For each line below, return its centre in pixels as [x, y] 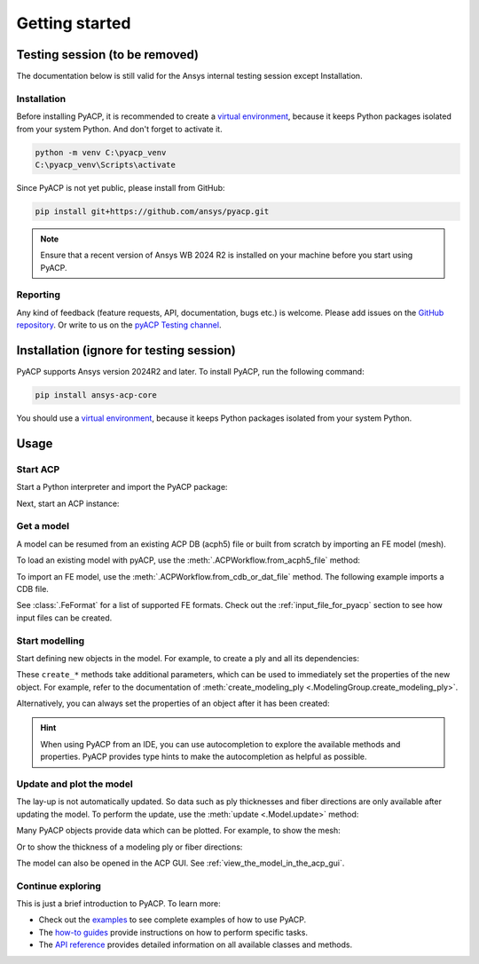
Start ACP [38, 469]
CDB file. [32, 589]
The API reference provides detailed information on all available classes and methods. [196, 944]
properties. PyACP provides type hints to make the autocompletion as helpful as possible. [204, 757]
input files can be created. [64, 618]
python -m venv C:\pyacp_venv [101, 152]
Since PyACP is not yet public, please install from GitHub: [121, 187]
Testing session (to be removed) [108, 55]
